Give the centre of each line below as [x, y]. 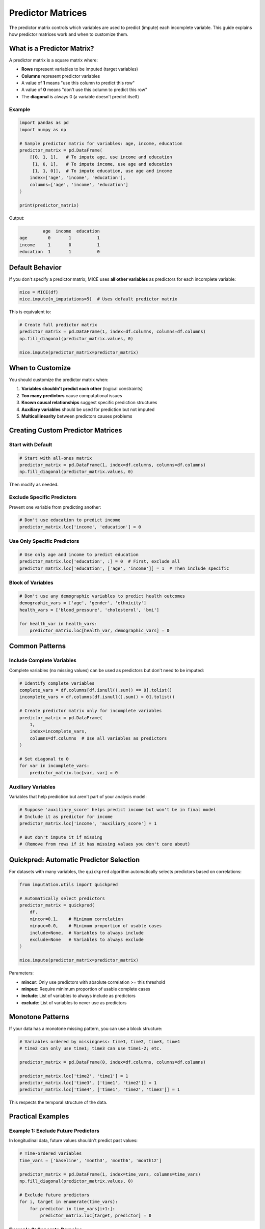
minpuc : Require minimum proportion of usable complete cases [86, 989]
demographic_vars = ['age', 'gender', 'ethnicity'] [83, 603]
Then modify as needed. [34, 485]
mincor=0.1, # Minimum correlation [76, 919]
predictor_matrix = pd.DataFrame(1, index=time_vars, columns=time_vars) [110, 1174]
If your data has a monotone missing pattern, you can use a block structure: [86, 1028]
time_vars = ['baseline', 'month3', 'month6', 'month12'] [91, 1160]
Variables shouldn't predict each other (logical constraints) [82, 389]
